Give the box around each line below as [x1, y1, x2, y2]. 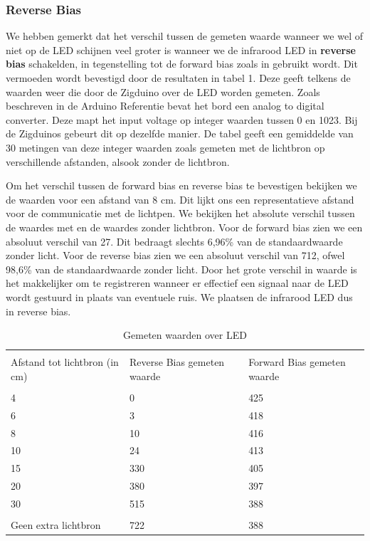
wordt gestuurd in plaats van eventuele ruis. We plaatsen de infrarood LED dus [6, 289, 353, 304]
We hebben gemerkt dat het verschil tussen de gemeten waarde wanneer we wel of [6, 28, 363, 43]
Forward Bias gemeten [248, 354, 346, 369]
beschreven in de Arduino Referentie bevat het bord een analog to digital [6, 98, 324, 113]
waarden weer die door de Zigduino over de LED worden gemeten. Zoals [6, 84, 320, 99]
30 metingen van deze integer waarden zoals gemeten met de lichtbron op [6, 140, 325, 154]
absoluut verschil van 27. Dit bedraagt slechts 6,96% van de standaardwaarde [6, 233, 343, 248]
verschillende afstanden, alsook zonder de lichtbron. [6, 154, 230, 169]
